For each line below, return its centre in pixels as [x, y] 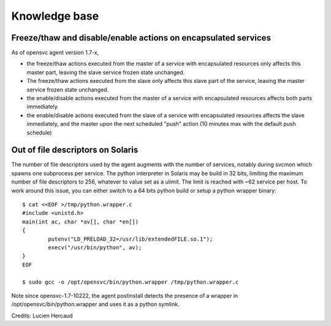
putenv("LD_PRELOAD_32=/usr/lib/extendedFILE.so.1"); [131, 239]
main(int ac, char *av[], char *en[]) [81, 222]
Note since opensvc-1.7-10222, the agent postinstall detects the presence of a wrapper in [125, 295]
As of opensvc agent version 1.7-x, [55, 53]
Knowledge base [55, 16]
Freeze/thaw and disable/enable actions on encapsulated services [141, 38]
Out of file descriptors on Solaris [75, 150]
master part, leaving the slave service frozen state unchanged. [106, 72]
